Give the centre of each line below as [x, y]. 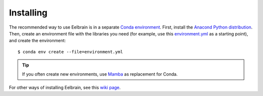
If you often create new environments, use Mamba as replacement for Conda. [100, 74]
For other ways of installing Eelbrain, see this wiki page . [65, 87]
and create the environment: [37, 41]
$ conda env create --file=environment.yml [70, 52]
